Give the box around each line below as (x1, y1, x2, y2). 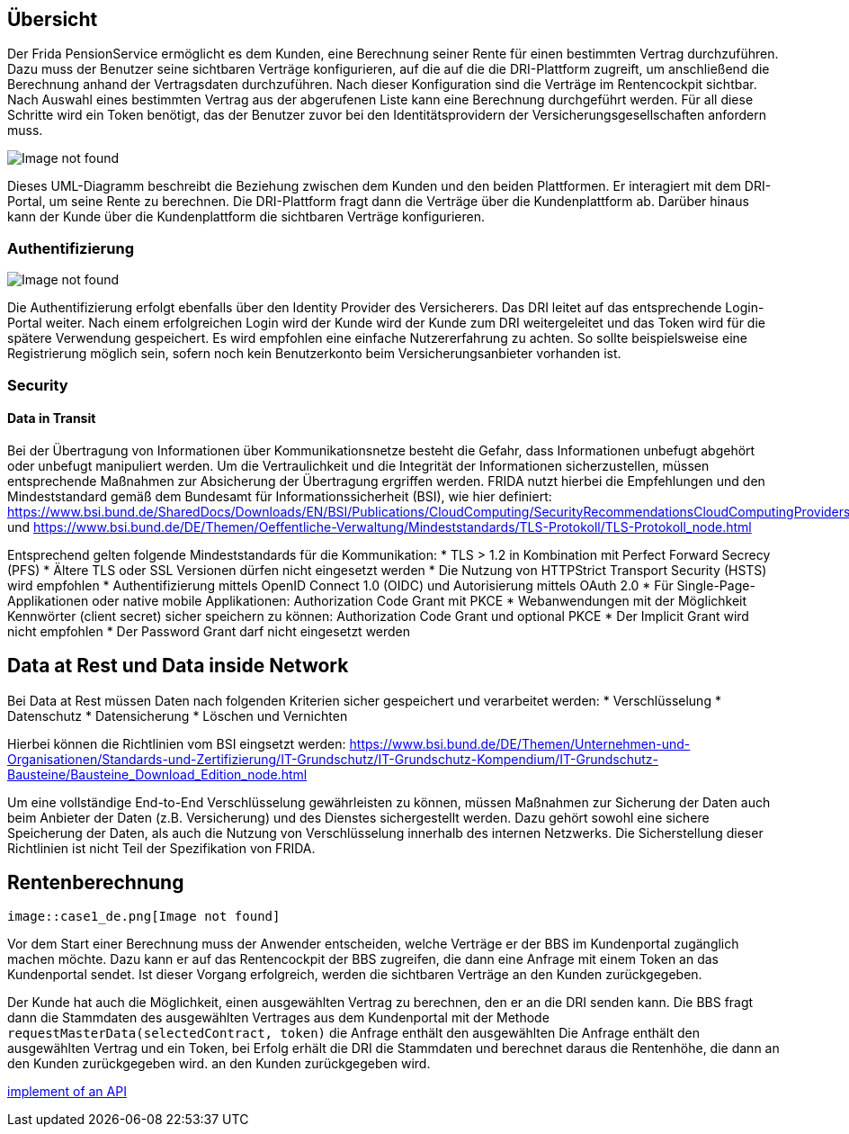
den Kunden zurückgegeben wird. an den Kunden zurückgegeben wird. (7, 1056, 431, 1072)
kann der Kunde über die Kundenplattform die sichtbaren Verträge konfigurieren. (7, 209, 486, 225)
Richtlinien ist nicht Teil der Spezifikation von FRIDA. (7, 840, 316, 856)
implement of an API (7, 1084, 127, 1100)
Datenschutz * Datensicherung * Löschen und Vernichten (7, 707, 348, 724)
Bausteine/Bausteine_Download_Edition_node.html (7, 766, 308, 782)
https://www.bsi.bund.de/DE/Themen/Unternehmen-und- (349, 735, 691, 751)
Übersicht (7, 8, 98, 31)
